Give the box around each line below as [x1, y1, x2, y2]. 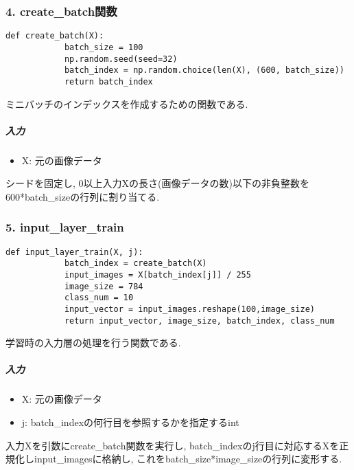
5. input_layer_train [5, 219, 124, 236]
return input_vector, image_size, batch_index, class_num [64, 315, 335, 326]
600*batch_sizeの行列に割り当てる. [5, 189, 160, 203]
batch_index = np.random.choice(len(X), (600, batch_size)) [64, 65, 344, 76]
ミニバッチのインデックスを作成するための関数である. [5, 96, 248, 111]
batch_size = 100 [64, 42, 143, 52]
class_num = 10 [64, 293, 134, 303]
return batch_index [64, 76, 153, 87]
